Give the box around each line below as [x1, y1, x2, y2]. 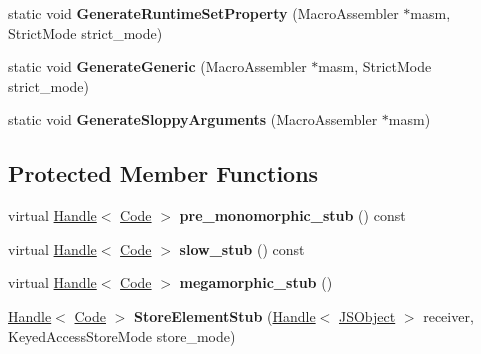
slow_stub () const [179, 238, 305, 259]
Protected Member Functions [8, 158, 319, 189]
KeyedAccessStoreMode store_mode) [8, 325, 236, 346]
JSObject [338, 305, 396, 326]
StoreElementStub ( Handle [134, 305, 316, 326]
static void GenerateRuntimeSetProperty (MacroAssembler [8, 3, 399, 23]
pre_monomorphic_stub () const [179, 205, 406, 226]
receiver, [423, 305, 474, 326]
